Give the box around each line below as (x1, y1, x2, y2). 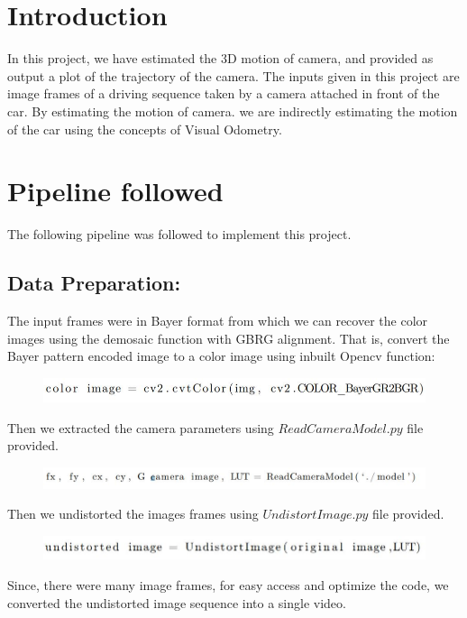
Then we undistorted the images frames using (7, 504, 259, 523)
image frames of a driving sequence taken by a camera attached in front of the (7, 84, 440, 103)
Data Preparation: (7, 269, 181, 297)
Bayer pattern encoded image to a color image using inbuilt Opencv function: (7, 346, 435, 365)
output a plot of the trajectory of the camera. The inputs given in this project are (7, 66, 460, 85)
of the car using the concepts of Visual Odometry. (7, 119, 282, 138)
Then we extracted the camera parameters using (7, 418, 274, 437)
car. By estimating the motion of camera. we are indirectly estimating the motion (7, 101, 458, 120)
